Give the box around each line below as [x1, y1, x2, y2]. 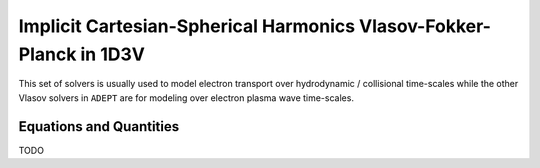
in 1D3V [80, 43, 145, 65]
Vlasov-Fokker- [358, 15, 492, 37]
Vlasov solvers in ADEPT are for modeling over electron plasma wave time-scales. [18, 91, 355, 104]
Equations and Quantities [18, 118, 180, 135]
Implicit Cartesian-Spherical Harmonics [18, 15, 355, 37]
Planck [18, 43, 77, 65]
